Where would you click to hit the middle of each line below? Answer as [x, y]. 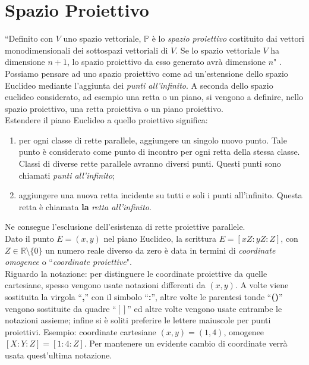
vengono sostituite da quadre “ [61, 308]
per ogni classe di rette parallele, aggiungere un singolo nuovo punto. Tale [153, 140]
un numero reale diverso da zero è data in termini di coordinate [160, 250]
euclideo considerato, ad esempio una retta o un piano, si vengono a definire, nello [154, 97]
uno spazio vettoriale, [102, 38]
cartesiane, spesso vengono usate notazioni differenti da [105, 285]
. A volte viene [262, 285]
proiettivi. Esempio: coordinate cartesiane [81, 331]
